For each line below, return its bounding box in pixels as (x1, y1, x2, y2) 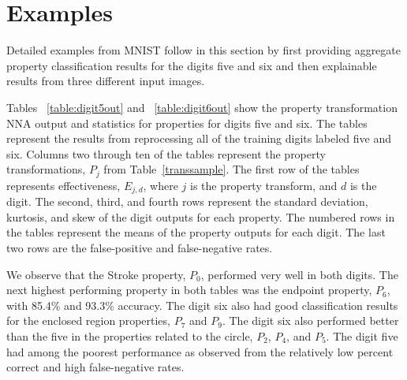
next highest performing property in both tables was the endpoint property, (6, 281, 372, 298)
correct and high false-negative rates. (6, 359, 185, 375)
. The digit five (326, 327, 398, 344)
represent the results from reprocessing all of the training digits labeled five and (6, 130, 392, 147)
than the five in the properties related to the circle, (6, 327, 253, 344)
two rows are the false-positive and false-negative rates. (6, 239, 273, 255)
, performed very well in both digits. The (200, 266, 398, 282)
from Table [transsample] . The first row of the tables (103, 161, 360, 177)
